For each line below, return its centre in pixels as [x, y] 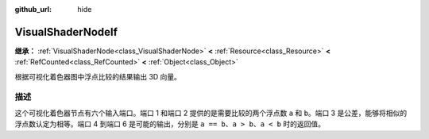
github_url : [33, 9]
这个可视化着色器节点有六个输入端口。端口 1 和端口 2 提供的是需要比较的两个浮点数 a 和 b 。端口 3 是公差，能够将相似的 [211, 113]
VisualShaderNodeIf [66, 32]
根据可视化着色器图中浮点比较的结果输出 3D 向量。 [98, 76]
